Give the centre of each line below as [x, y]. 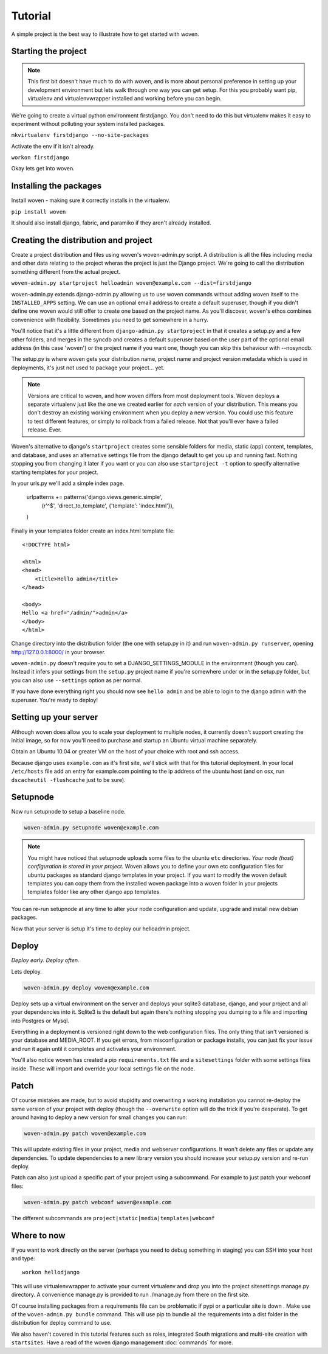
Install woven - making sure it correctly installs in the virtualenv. [91, 200]
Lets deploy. [26, 971]
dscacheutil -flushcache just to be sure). [68, 780]
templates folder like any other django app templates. [94, 892]
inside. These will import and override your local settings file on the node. [103, 1069]
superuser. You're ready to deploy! [55, 700]
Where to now [38, 1235]
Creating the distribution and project [82, 240]
